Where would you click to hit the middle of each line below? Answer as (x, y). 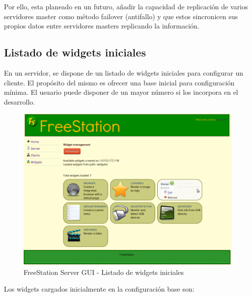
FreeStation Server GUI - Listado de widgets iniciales (104, 272)
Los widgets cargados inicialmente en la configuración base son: (99, 288)
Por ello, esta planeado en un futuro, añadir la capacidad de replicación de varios (126, 6)
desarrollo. (20, 101)
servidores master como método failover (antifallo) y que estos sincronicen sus (121, 16)
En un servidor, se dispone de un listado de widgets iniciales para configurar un (124, 72)
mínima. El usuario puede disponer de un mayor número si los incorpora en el (121, 92)
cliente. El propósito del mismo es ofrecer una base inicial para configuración (119, 82)
